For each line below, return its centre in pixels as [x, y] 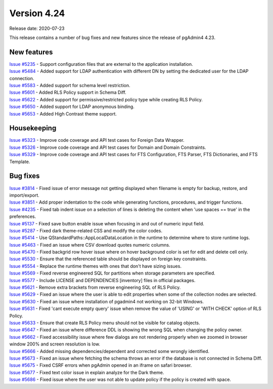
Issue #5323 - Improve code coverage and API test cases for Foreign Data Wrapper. [97, 140]
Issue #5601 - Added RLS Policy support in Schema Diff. [68, 92]
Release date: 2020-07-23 [37, 28]
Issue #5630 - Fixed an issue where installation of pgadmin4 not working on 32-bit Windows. [107, 301]
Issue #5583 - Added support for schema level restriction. [70, 86]
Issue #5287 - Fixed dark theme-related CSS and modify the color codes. [86, 230]
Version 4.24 [37, 13]
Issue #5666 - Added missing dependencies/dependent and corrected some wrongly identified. [109, 351]
